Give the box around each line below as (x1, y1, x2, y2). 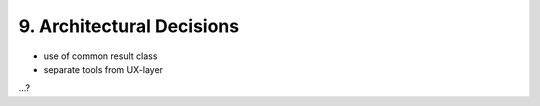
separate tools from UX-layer (43, 63, 164, 75)
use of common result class (43, 50, 158, 62)
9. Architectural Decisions (18, 15, 240, 37)
